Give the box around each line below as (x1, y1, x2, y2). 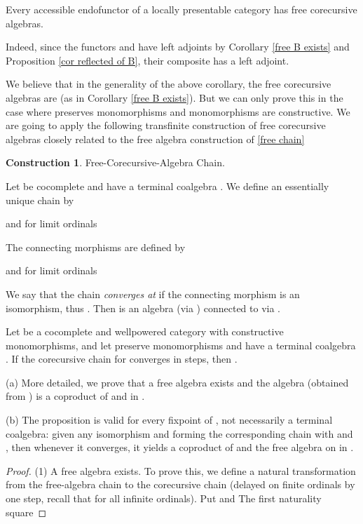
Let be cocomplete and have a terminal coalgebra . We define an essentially (6, 178, 329, 193)
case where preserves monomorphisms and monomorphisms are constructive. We (6, 104, 350, 119)
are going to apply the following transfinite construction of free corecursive (6, 118, 326, 133)
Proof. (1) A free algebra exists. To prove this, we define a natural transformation (6, 463, 356, 478)
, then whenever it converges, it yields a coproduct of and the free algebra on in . (6, 440, 354, 455)
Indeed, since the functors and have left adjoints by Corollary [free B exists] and (6, 39, 350, 54)
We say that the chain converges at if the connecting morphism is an (6, 286, 300, 301)
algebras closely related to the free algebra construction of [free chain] (6, 131, 305, 146)
